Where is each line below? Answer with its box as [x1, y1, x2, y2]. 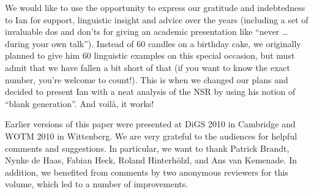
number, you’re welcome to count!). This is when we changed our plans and [5, 73, 288, 86]
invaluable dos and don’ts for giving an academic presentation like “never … [5, 25, 288, 38]
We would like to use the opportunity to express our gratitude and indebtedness [5, 1, 305, 13]
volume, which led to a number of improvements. [5, 177, 189, 190]
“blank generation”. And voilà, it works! [5, 97, 154, 110]
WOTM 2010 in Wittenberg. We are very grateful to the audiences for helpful [5, 129, 297, 142]
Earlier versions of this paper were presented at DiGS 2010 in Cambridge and [5, 118, 296, 130]
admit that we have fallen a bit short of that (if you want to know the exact [5, 61, 290, 73]
